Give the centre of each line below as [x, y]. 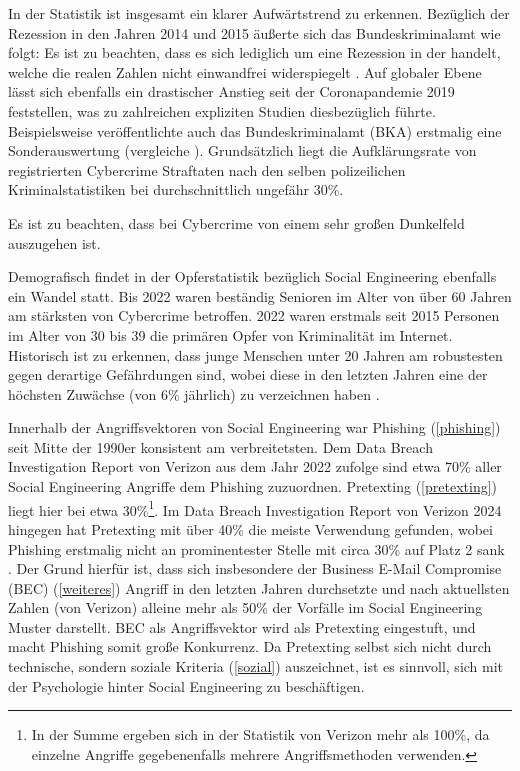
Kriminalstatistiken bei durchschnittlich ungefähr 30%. [176, 189]
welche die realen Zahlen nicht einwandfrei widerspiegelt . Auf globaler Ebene [245, 71]
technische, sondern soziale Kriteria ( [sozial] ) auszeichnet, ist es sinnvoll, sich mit [256, 666]
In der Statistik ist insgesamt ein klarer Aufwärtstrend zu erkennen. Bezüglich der [259, 13]
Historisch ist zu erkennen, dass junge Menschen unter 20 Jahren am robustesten [255, 354]
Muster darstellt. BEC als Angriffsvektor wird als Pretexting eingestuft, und [242, 626]
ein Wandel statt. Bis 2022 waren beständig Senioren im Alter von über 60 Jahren [260, 295]
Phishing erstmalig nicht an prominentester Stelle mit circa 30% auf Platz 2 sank [256, 548]
